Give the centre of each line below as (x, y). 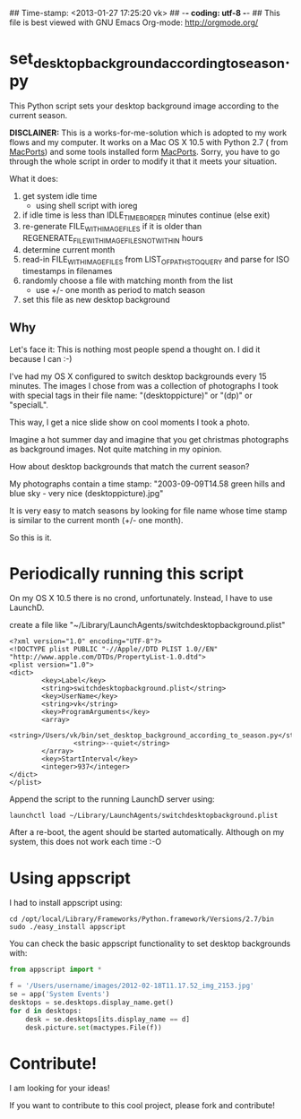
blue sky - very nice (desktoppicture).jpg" (86, 493)
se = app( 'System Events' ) (60, 994)
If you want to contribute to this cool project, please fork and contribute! (142, 1106)
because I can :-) (41, 358)
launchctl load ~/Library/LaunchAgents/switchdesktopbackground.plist (144, 816)
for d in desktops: (46, 1011)
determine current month (69, 249)
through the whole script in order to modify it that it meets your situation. (143, 161)
